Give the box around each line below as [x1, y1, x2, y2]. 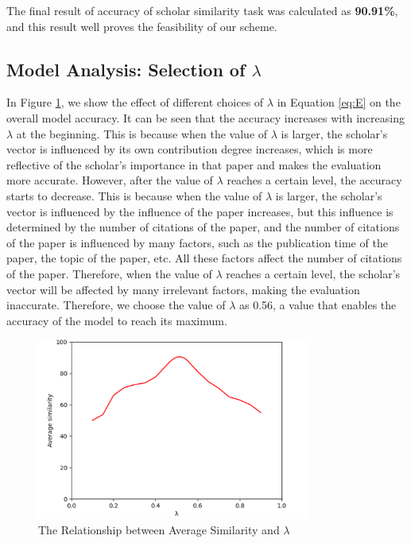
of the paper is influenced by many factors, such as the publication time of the [6, 234, 388, 250]
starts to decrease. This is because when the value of [6, 187, 262, 204]
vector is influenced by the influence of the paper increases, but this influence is [6, 203, 394, 219]
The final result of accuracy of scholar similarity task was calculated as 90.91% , [6, 2, 398, 18]
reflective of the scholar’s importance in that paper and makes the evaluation [6, 156, 382, 173]
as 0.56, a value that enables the [238, 297, 397, 313]
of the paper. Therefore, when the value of [6, 265, 212, 281]
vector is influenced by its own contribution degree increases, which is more [6, 141, 373, 157]
